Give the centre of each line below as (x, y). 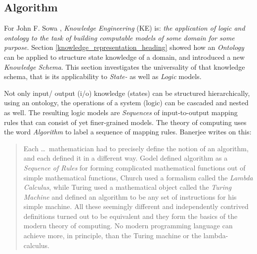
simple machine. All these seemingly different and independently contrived (136, 206)
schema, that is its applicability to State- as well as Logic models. (103, 76)
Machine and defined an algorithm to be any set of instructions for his (130, 196)
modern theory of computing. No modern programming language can (128, 226)
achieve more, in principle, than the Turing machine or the (112, 235)
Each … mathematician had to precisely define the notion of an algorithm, (136, 148)
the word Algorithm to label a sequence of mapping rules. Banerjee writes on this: (128, 132)
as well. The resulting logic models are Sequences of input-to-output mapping (121, 112)
